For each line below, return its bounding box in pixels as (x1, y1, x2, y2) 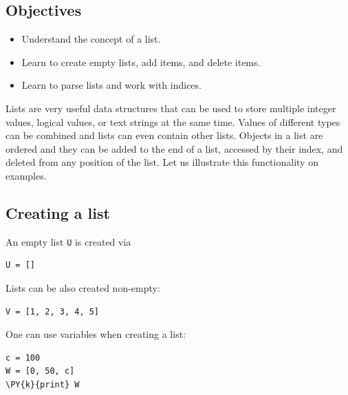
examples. (6, 168, 47, 182)
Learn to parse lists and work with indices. (21, 78, 202, 92)
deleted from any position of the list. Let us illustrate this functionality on (6, 155, 318, 169)
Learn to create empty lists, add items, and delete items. (21, 54, 261, 69)
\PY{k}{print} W (6, 379, 80, 389)
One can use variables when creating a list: (6, 327, 186, 341)
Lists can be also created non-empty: (6, 281, 160, 295)
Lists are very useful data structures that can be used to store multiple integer (6, 100, 336, 115)
